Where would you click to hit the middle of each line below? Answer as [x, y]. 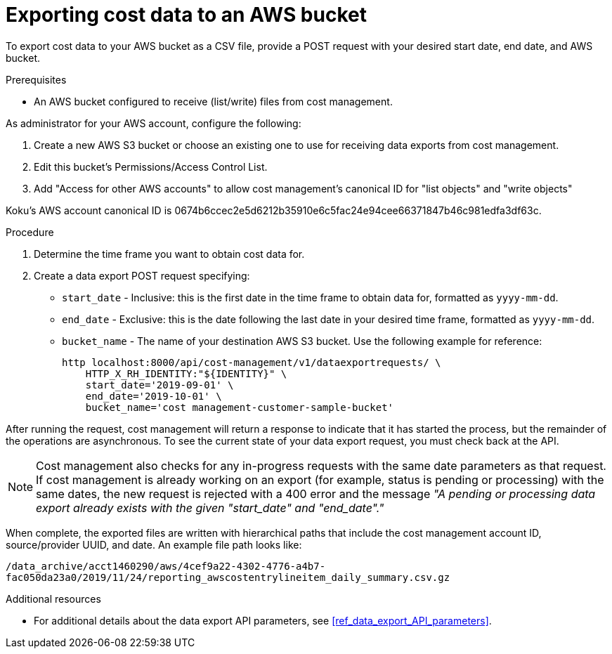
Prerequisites [36, 79]
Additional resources [53, 599]
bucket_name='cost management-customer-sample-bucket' [240, 407]
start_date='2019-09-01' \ [159, 385]
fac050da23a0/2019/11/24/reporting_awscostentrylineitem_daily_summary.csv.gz [228, 577]
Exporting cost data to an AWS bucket [186, 15]
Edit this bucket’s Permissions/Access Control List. [151, 166]
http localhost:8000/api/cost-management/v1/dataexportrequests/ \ [252, 362]
